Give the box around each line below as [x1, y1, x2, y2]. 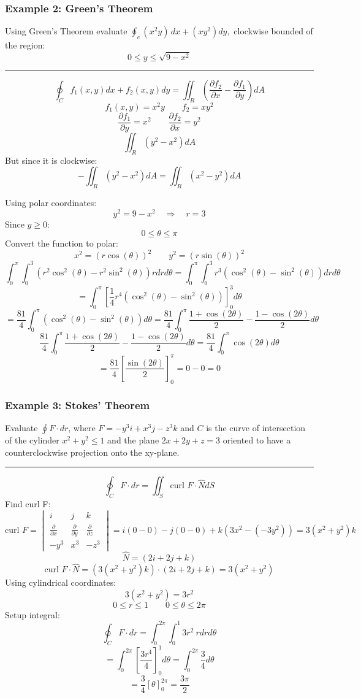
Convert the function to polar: [5, 237, 118, 250]
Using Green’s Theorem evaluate [5, 25, 127, 37]
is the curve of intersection [206, 421, 306, 434]
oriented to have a [222, 433, 291, 446]
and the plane [107, 433, 159, 446]
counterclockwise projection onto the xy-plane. [5, 445, 180, 458]
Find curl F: [5, 497, 51, 510]
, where [68, 421, 96, 434]
